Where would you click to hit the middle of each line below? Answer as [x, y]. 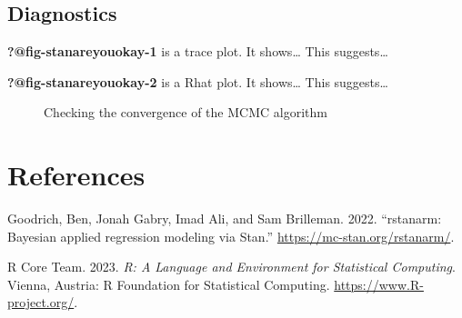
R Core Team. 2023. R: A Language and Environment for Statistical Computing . [231, 267]
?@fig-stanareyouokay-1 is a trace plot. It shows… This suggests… [198, 51]
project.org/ [41, 302]
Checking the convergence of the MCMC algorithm [186, 112]
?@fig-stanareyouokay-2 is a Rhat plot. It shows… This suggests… [198, 81]
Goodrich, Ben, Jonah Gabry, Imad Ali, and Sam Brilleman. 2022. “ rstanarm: [225, 219]
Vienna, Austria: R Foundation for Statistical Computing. [169, 284]
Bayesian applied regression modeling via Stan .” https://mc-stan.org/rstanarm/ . [231, 236]
